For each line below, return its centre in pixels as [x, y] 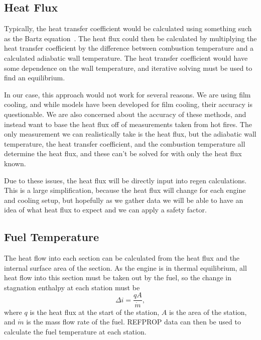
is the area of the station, [208, 312]
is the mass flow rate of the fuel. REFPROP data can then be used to [134, 322]
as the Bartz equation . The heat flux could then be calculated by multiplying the [130, 38]
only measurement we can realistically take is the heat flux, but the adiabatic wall [130, 134]
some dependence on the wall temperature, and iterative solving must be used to [128, 68]
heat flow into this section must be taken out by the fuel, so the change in [118, 277]
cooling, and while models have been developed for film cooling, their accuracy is [128, 104]
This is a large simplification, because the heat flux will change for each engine [125, 190]
